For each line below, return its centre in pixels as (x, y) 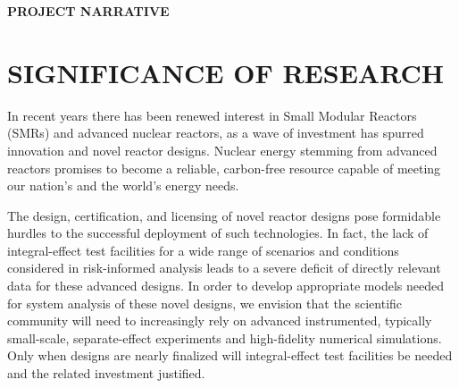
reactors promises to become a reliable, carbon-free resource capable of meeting (224, 168)
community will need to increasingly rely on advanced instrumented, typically (220, 321)
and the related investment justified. (106, 373)
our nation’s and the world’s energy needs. (123, 186)
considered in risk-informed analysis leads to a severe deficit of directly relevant (224, 268)
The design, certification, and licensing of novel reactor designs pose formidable (224, 215)
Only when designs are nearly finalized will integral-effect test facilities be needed (230, 355)
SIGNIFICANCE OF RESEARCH (225, 72)
